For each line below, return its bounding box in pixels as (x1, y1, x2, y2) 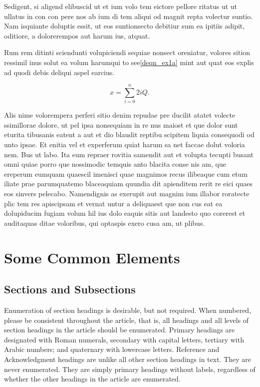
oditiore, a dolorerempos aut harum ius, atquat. (4, 30, 150, 41)
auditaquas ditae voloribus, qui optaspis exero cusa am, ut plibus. (4, 217, 205, 228)
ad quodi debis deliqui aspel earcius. (4, 67, 115, 77)
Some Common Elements (4, 247, 180, 267)
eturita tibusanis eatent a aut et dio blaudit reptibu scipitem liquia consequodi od (4, 129, 255, 140)
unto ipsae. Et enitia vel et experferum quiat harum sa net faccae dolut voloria (4, 139, 245, 150)
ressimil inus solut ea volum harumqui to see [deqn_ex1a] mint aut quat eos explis (4, 57, 254, 67)
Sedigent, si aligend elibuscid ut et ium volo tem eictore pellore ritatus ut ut (4, 1, 238, 11)
